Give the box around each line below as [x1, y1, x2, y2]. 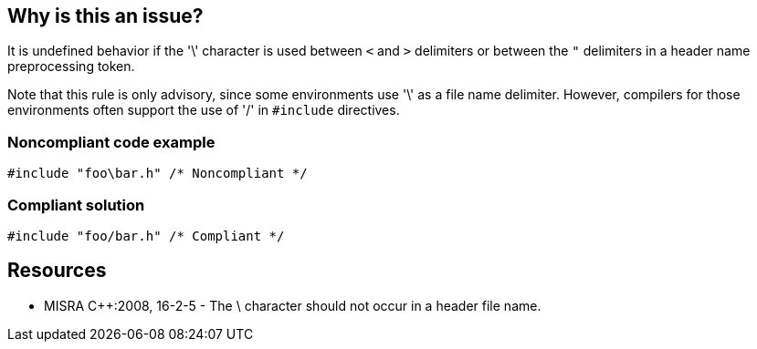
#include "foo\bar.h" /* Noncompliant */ [7, 166, 308, 181]
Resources [7, 259, 107, 282]
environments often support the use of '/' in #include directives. [7, 102, 400, 118]
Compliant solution [7, 195, 145, 214]
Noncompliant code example [7, 132, 216, 151]
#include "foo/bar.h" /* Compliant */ [7, 228, 285, 243]
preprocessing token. [7, 58, 135, 75]
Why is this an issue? [7, 5, 204, 27]
